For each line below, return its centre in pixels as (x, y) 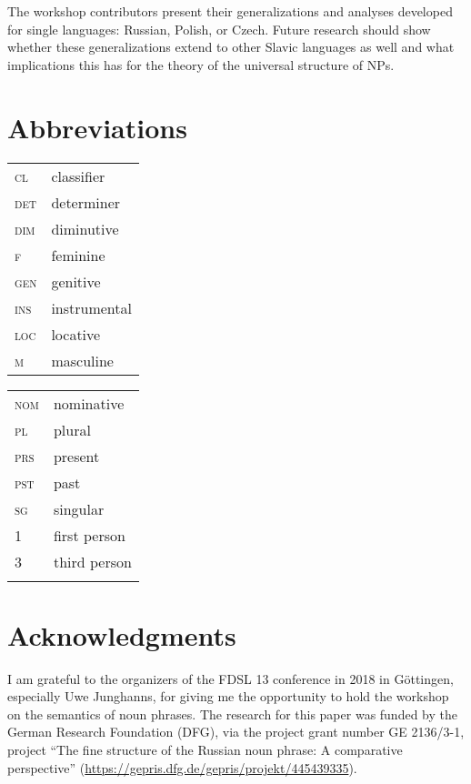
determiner (86, 202)
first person (89, 535)
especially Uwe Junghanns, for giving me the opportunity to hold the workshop (228, 696)
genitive (76, 281)
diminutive (85, 228)
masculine (82, 360)
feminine (78, 255)
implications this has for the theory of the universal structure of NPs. (201, 64)
